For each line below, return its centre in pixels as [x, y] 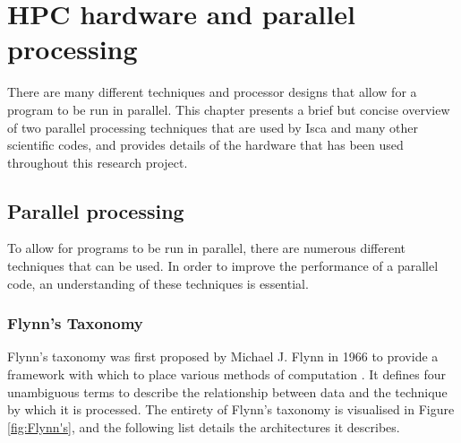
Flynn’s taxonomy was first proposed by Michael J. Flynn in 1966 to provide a [223, 356]
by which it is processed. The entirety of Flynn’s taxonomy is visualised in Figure [231, 409]
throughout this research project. [98, 162]
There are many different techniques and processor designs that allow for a [212, 92]
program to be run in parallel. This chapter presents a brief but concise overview [229, 109]
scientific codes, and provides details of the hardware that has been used [205, 145]
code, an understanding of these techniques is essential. [158, 283]
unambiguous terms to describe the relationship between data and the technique [227, 391]
